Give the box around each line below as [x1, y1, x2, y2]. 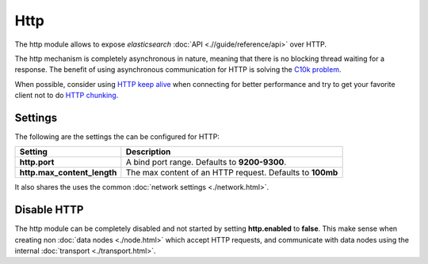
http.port [19, 157, 55, 168]
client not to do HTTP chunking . [14, 91, 119, 100]
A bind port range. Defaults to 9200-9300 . [125, 157, 287, 168]
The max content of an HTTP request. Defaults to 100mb [125, 167, 338, 178]
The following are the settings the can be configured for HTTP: [14, 132, 220, 141]
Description [125, 146, 171, 157]
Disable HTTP [14, 203, 84, 217]
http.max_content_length [19, 167, 117, 178]
